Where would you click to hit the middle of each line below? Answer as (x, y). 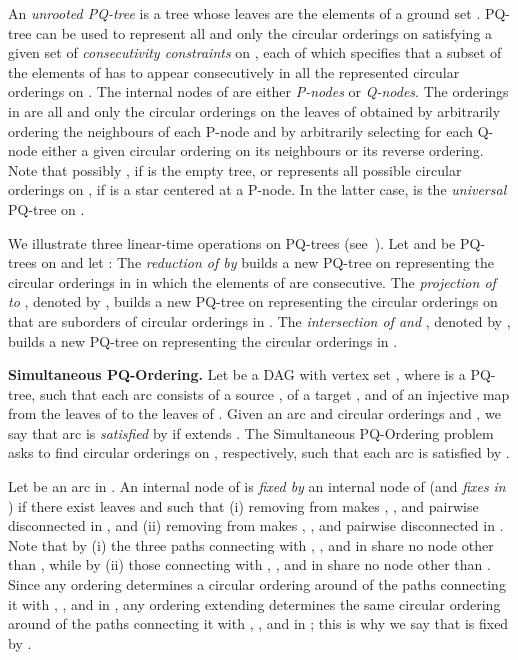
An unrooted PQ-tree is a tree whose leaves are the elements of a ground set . (244, 13)
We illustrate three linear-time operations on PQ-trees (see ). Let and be (232, 242)
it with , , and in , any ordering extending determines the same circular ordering (254, 603)
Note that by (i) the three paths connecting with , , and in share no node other (251, 544)
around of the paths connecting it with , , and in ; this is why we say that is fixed (258, 623)
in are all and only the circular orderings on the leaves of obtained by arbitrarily (254, 110)
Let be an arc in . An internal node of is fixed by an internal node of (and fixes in (257, 486)
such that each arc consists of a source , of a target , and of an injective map (274, 393)
